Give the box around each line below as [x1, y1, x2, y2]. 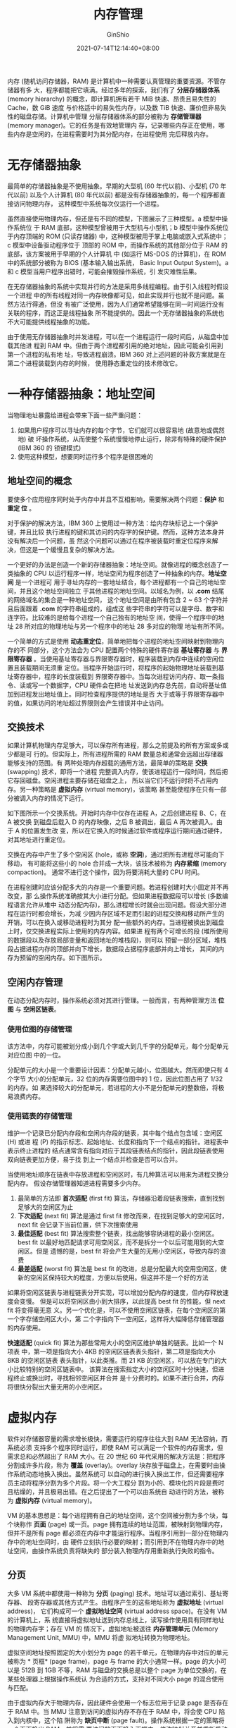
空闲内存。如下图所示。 [37, 953, 106, 962]
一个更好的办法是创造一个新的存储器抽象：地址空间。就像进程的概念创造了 [7, 560, 223, 568]
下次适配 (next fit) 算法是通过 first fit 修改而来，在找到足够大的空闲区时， [17, 1211, 228, 1220]
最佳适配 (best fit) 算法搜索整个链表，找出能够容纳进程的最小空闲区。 [17, 1229, 218, 1237]
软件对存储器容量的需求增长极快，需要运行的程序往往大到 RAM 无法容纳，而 [7, 1434, 228, 1442]
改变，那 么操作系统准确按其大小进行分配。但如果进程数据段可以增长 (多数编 [7, 892, 228, 900]
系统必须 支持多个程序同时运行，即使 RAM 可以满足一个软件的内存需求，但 [7, 1443, 223, 1452]
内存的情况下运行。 [31, 794, 88, 802]
